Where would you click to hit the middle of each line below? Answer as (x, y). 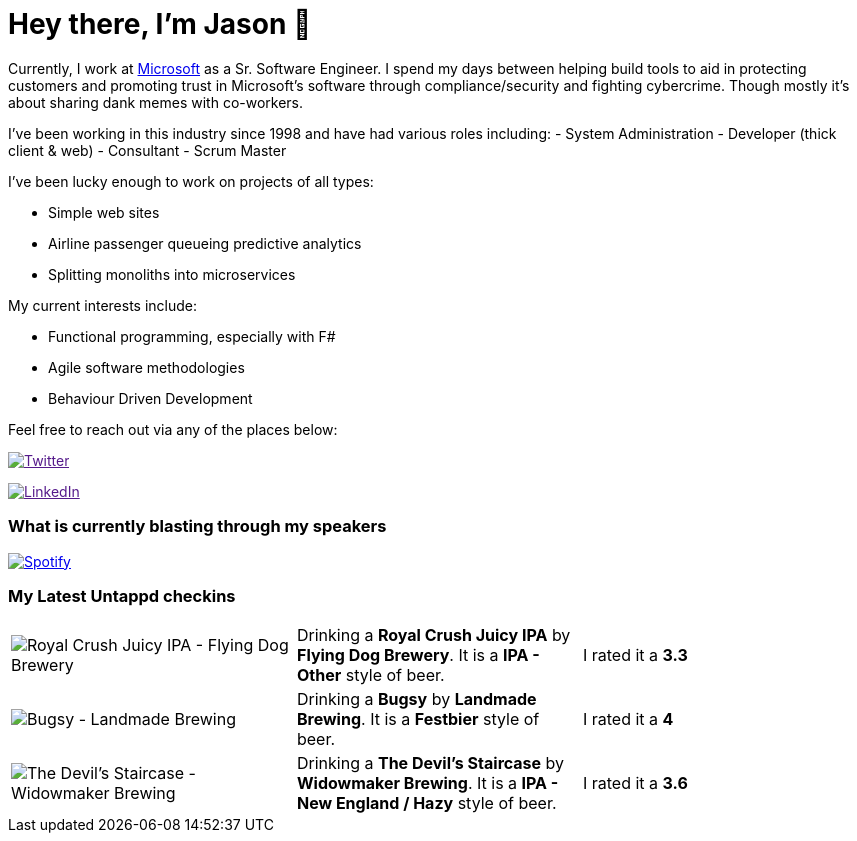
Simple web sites (104, 212)
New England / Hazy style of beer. (426, 803)
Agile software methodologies (146, 367)
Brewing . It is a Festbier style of (418, 719)
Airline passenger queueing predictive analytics (205, 243)
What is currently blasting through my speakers (197, 526)
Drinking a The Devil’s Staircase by (430, 763)
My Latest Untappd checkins (122, 595)
